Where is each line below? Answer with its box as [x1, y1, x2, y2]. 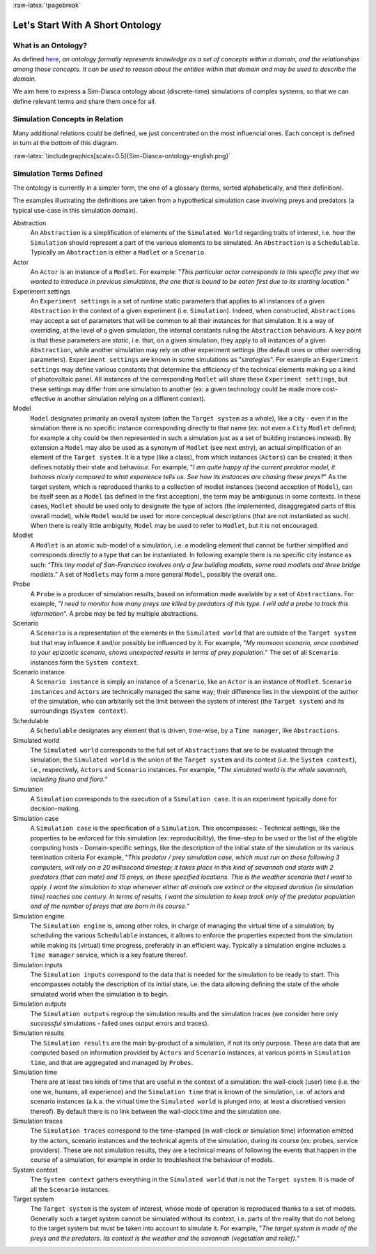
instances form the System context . [30, 658, 139, 666]
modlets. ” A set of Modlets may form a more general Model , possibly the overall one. [30, 571, 277, 579]
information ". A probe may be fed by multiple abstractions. [30, 609, 198, 617]
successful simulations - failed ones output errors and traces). [30, 1019, 210, 1027]
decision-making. [30, 804, 81, 813]
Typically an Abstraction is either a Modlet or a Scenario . [30, 248, 207, 257]
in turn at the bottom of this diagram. [13, 139, 118, 147]
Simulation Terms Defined [13, 169, 103, 179]
